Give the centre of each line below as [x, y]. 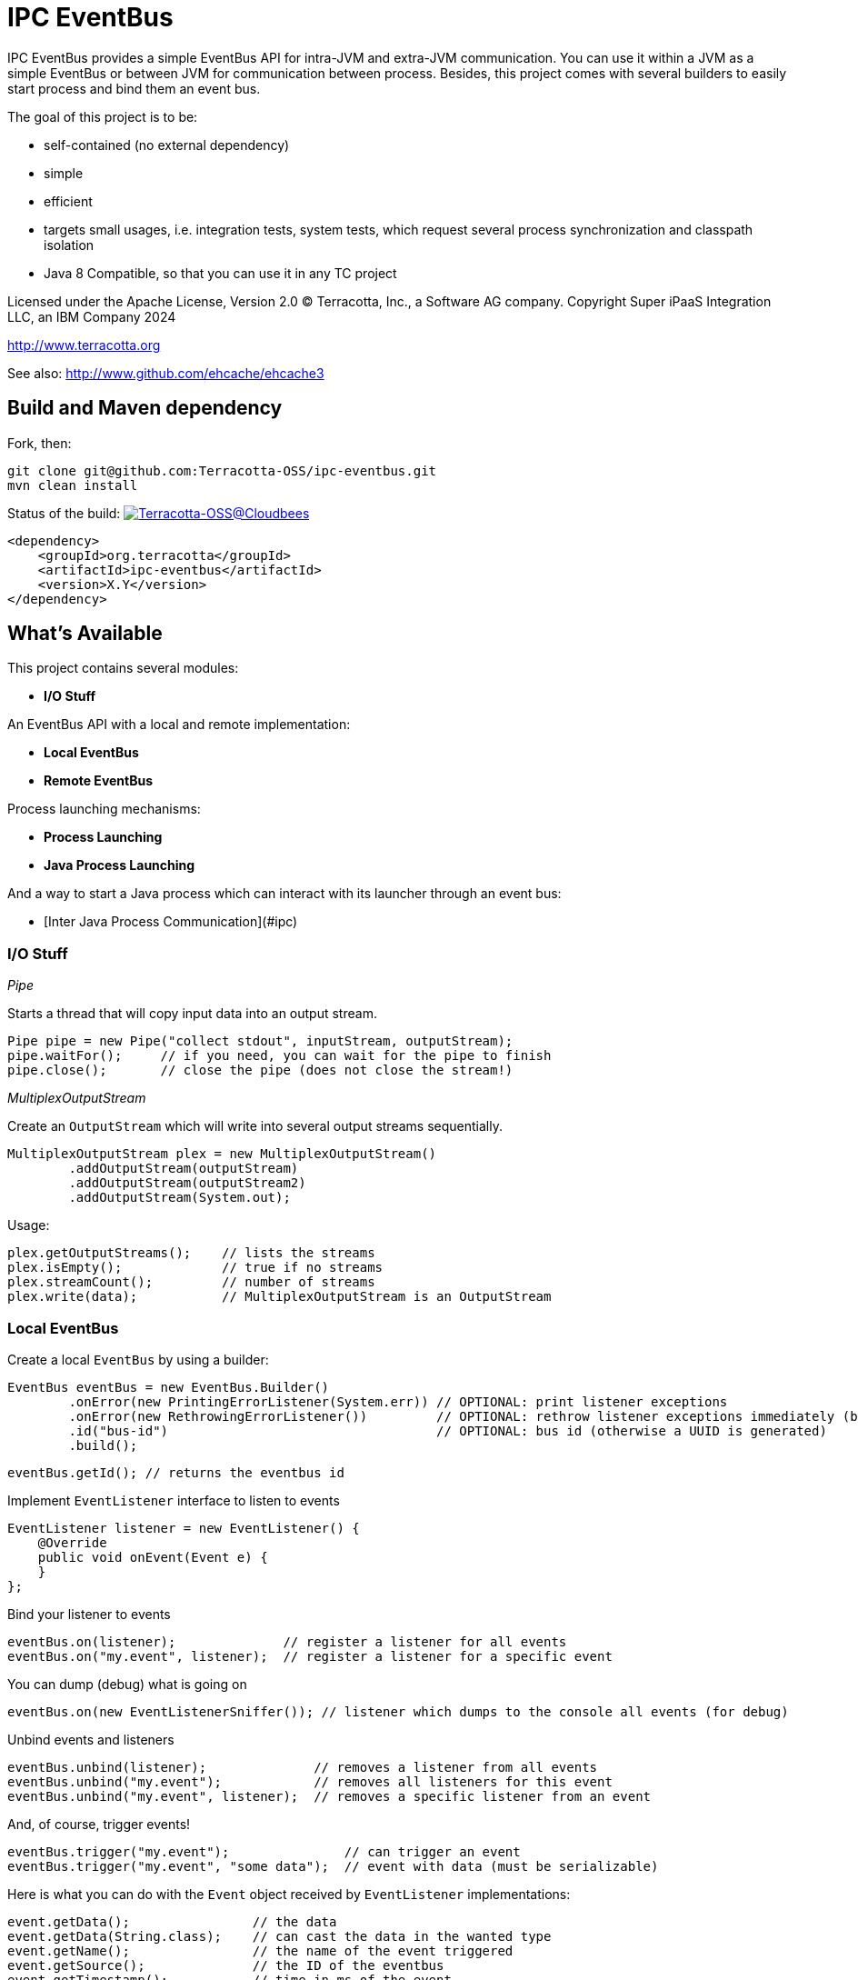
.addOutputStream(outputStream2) [187, 1183]
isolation [69, 245]
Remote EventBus [99, 781]
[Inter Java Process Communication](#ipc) [171, 922]
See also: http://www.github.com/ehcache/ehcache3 [166, 373]
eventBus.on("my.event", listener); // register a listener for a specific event [310, 1656]
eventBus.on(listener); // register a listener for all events [287, 1641]
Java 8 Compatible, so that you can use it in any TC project [220, 273]
